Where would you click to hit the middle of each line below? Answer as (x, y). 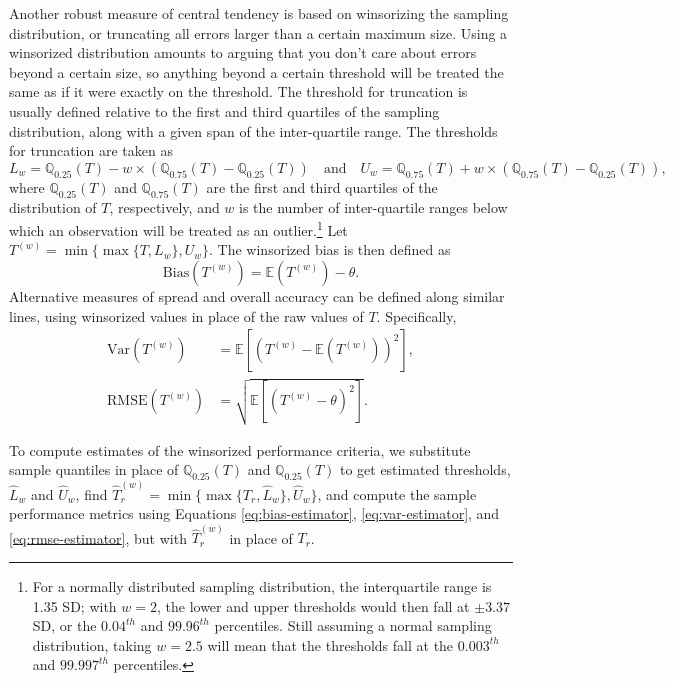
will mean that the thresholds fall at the (330, 644)
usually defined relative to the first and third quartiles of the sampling (224, 110)
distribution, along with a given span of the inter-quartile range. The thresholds (253, 130)
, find (91, 493)
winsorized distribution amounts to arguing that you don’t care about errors (243, 52)
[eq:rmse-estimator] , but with (98, 537)
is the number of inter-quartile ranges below (373, 206)
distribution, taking (92, 644)
